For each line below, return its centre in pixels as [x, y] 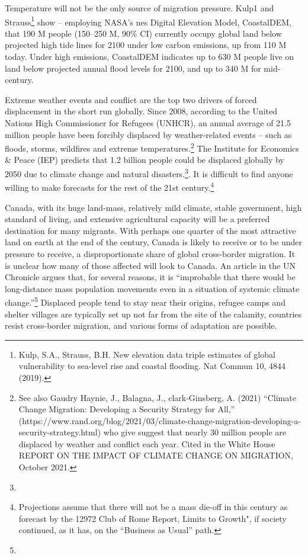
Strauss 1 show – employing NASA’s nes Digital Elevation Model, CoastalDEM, [148, 21]
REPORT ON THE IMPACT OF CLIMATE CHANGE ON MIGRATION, [156, 455]
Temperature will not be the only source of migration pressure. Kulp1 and [139, 8]
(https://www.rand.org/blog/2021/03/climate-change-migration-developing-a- [160, 420]
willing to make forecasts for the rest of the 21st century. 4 [110, 186]
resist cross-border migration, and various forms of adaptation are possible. [141, 325]
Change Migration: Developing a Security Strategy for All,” [127, 409]
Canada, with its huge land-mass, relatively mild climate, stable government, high [153, 207]
